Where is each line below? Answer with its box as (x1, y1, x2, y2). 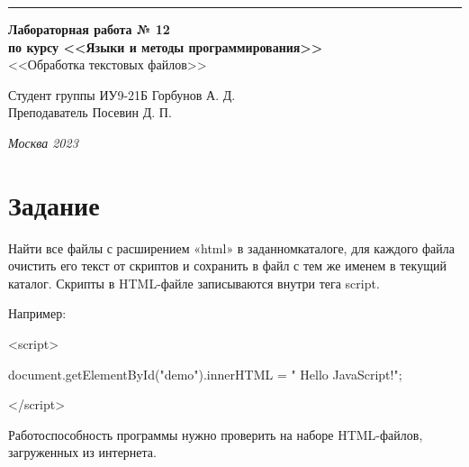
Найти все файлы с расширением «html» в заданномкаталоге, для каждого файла (8, 238, 455, 257)
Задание (8, 186, 100, 223)
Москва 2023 (8, 133, 78, 151)
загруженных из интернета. (8, 443, 157, 462)
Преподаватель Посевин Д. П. (8, 103, 172, 122)
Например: (8, 304, 67, 323)
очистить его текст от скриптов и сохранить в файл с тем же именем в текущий (8, 256, 446, 275)
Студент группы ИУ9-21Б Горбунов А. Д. (8, 85, 236, 104)
